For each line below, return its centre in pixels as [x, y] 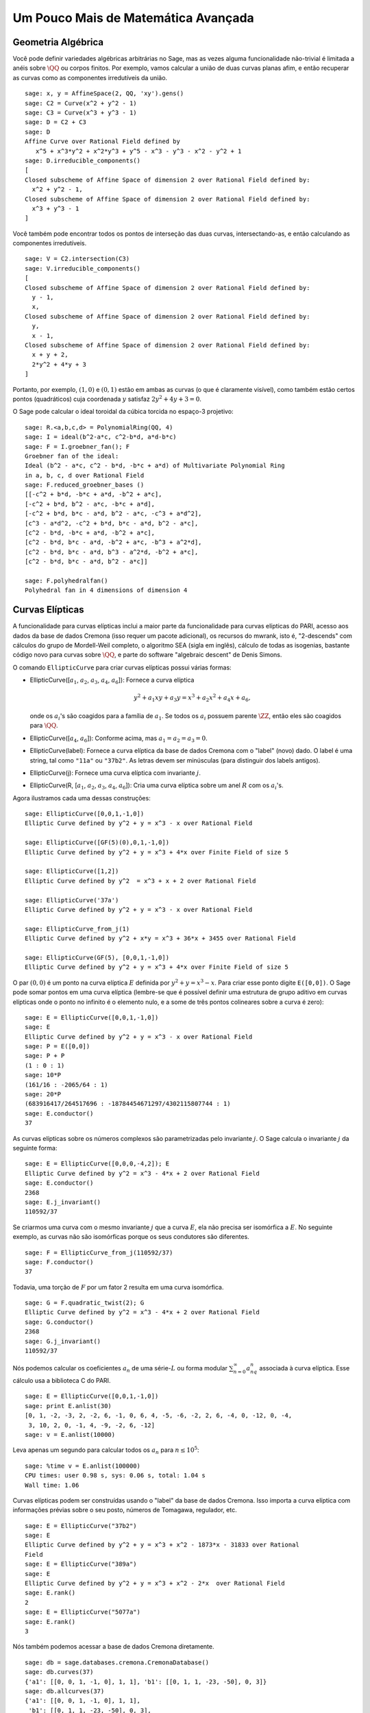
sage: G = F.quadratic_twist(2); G [85, 1303]
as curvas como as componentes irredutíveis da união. [90, 77]
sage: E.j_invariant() [63, 1202]
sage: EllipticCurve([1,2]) [72, 871]
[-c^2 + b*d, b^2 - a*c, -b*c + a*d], [90, 504]
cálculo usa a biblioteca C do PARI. [62, 1380]
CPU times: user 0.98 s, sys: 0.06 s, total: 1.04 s [115, 1476]
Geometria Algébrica [58, 42]
